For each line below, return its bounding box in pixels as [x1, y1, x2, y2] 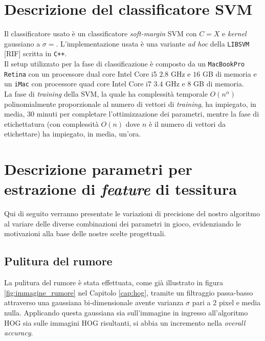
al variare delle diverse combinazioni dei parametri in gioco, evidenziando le [4, 218, 241, 229]
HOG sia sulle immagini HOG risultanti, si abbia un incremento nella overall [4, 317, 246, 328]
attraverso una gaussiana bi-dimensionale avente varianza [4, 297, 184, 308]
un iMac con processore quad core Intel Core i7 [4, 78, 151, 89]
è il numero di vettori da [149, 118, 226, 129]
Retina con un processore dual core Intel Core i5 [4, 68, 157, 79]
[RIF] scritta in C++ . [4, 48, 67, 59]
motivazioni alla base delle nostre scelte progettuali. [4, 228, 166, 239]
